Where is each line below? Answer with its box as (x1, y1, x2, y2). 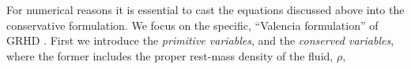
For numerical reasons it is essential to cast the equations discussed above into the (6, 2, 405, 17)
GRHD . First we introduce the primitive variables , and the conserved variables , (6, 32, 394, 49)
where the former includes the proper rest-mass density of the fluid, (6, 47, 334, 64)
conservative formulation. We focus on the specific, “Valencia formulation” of (6, 16, 379, 33)
